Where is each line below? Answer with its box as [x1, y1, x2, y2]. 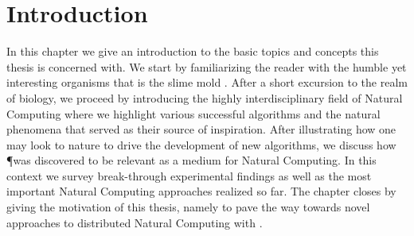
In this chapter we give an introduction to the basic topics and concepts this [6, 43, 379, 60]
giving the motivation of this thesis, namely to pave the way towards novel [6, 199, 370, 215]
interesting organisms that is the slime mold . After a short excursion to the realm [6, 74, 408, 91]
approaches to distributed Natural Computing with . [6, 214, 263, 230]
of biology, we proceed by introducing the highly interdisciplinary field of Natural [6, 89, 403, 106]
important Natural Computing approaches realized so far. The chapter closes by [6, 183, 396, 199]
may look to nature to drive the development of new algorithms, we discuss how [6, 136, 396, 153]
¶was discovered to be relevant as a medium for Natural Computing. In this [6, 152, 377, 168]
